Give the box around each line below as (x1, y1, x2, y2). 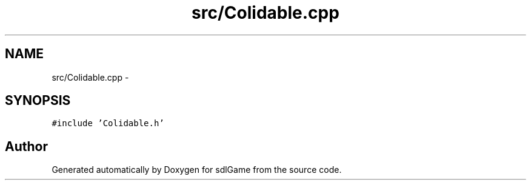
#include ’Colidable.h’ (52, 118, 164, 129)
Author (5, 138, 48, 154)
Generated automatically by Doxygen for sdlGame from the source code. (52, 164, 342, 175)
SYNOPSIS (5, 93, 71, 109)
